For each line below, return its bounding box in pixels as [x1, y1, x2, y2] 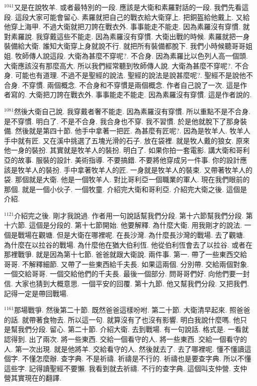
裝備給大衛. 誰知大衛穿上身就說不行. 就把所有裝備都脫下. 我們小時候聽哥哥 [4, 41, 246, 51]
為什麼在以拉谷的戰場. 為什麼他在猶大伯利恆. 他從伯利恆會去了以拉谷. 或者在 [4, 239, 253, 250]
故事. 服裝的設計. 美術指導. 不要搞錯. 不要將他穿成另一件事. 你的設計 [17, 154, 240, 165]
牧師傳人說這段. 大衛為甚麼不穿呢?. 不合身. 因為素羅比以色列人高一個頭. [15, 50, 248, 61]
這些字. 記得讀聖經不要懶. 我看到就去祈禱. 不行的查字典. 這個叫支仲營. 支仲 [4, 363, 247, 373]
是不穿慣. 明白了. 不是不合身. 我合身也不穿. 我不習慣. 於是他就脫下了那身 [4, 116, 240, 126]
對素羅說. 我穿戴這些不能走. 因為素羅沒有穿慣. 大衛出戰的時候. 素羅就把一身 [4, 31, 250, 41]
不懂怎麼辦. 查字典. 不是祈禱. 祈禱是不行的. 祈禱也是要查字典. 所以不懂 [22, 353, 252, 364]
